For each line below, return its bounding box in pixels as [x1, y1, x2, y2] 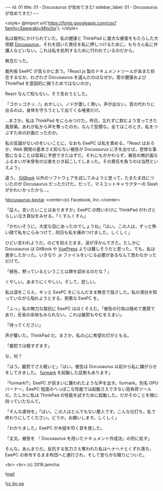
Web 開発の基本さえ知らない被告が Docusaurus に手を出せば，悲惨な [13, 146, 153, 152]
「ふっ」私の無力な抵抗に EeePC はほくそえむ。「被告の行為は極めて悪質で [5, 306, 155, 311]
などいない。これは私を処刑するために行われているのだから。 [13, 48, 137, 53]
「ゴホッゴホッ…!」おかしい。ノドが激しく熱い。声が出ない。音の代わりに [5, 101, 155, 107]
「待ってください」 [5, 322, 43, 328]
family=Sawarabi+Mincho [5, 25, 56, 31]
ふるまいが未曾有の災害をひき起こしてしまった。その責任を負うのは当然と [5, 158, 154, 164]
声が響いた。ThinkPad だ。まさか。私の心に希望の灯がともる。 [5, 333, 132, 338]
